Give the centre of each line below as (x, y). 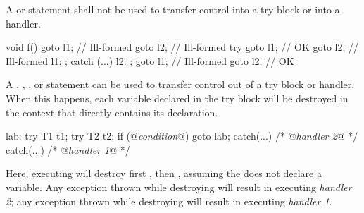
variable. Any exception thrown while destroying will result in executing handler (179, 187)
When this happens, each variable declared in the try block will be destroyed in (177, 98)
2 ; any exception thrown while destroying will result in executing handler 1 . (169, 201)
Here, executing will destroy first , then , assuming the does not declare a (164, 173)
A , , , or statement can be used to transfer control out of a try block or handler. (180, 84)
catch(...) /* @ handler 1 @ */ (68, 149)
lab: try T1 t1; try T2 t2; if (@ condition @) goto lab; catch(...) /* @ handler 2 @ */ (182, 136)
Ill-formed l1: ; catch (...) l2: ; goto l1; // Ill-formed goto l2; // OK (150, 60)
